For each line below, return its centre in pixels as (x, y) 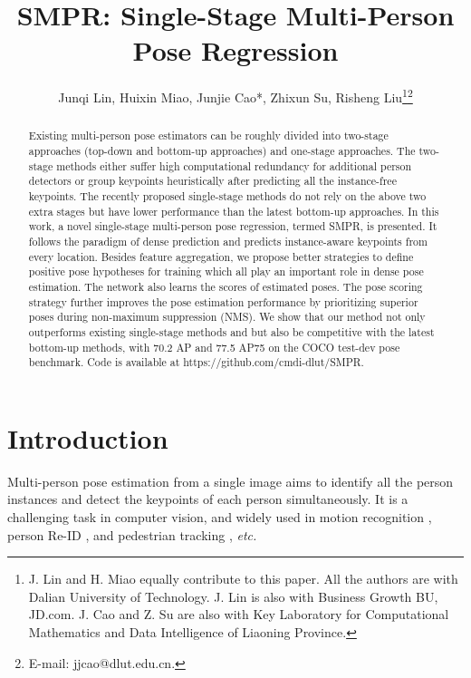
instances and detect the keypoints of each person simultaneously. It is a (208, 499)
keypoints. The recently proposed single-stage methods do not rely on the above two (227, 195)
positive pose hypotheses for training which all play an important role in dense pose (226, 271)
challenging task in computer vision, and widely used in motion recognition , (220, 516)
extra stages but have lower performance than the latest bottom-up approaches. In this (234, 211)
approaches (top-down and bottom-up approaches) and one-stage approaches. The (222, 151)
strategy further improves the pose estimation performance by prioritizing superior (223, 301)
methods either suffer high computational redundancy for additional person (234, 165)
